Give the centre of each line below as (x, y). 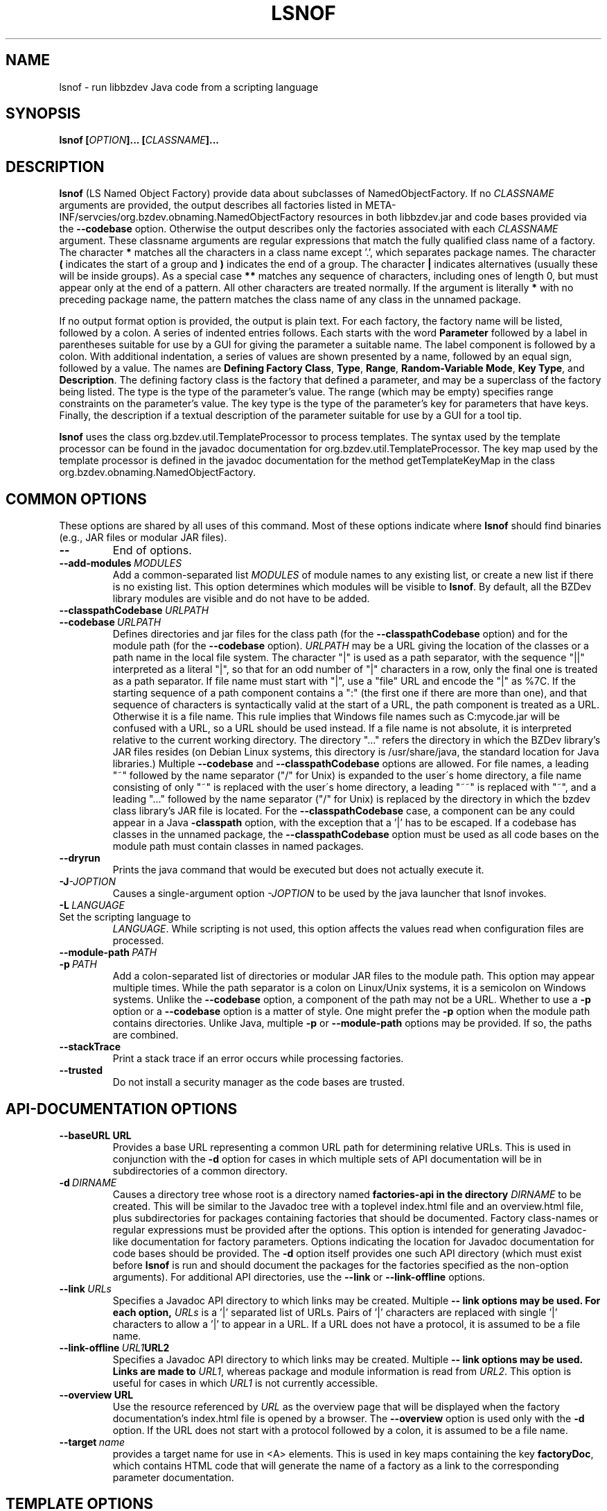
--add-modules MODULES (121, 563)
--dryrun (80, 858)
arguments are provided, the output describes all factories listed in (211, 205)
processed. (138, 941)
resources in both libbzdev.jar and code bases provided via (452, 217)
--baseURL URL (95, 1135)
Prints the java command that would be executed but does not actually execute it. (298, 870)
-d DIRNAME (88, 1182)
